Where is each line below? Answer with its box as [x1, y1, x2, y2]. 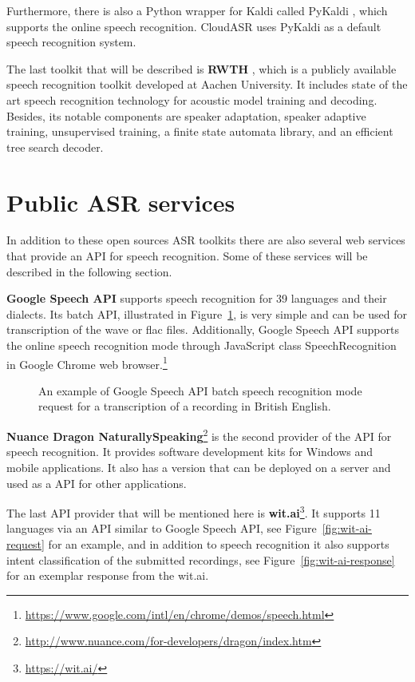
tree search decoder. [6, 138, 104, 155]
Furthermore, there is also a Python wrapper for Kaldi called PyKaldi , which [6, 2, 388, 18]
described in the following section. [6, 263, 172, 280]
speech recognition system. [6, 34, 136, 50]
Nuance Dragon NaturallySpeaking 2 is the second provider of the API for [6, 426, 392, 444]
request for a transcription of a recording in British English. [38, 398, 331, 414]
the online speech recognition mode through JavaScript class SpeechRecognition [6, 337, 397, 354]
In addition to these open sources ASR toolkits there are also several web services [6, 232, 405, 248]
